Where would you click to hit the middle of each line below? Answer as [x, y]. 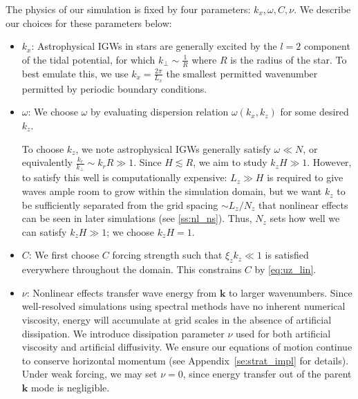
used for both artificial [283, 333]
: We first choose [64, 255]
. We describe [322, 9]
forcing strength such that [167, 255]
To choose [43, 148]
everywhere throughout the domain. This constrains [132, 269]
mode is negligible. [70, 387]
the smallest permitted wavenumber [242, 73]
